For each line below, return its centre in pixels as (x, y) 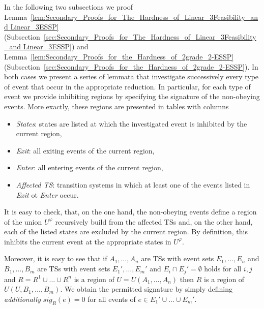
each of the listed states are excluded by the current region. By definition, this (126, 231)
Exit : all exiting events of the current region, (85, 150)
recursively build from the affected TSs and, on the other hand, (154, 221)
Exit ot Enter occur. (47, 194)
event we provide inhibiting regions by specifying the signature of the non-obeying (132, 96)
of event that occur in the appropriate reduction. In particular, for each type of (127, 86)
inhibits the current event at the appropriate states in (88, 241)
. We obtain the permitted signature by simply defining (146, 289)
